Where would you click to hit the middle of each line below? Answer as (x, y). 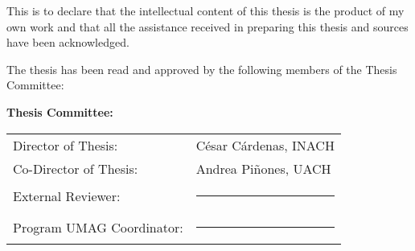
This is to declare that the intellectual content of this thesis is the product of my (205, 10)
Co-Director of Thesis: (76, 168)
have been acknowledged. (68, 42)
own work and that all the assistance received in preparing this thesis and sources (207, 26)
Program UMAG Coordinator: (98, 227)
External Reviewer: (67, 195)
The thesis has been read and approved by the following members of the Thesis (202, 69)
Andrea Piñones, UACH (263, 168)
